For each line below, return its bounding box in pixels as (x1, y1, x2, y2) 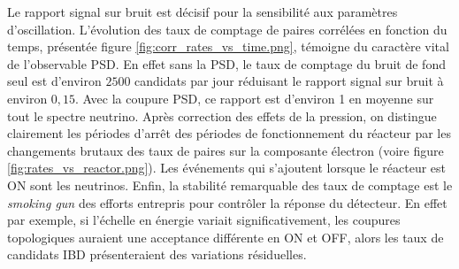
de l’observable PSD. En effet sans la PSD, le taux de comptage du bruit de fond (7, 54, 446, 73)
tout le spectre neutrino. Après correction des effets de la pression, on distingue (7, 106, 437, 125)
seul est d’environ (7, 72, 102, 90)
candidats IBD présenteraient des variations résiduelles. (7, 245, 307, 264)
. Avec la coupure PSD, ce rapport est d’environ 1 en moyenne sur (75, 88, 434, 107)
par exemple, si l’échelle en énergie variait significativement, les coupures (7, 211, 401, 229)
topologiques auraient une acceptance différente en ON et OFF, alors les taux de (7, 227, 444, 246)
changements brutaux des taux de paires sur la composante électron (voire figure (7, 141, 444, 159)
